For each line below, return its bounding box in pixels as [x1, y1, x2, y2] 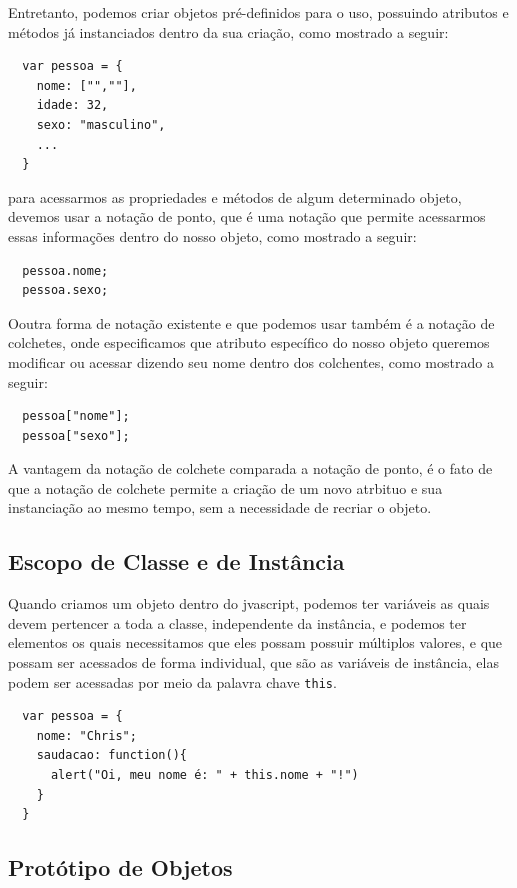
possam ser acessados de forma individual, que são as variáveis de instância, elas [8, 652, 499, 673]
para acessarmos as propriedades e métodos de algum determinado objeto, [8, 186, 462, 207]
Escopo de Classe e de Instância [8, 546, 345, 577]
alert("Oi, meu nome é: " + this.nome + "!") [50, 768, 359, 783]
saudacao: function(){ [36, 748, 187, 763]
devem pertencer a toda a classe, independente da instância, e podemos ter [8, 612, 467, 633]
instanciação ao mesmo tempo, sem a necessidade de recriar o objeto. [8, 497, 432, 518]
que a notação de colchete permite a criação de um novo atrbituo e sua [8, 477, 443, 498]
